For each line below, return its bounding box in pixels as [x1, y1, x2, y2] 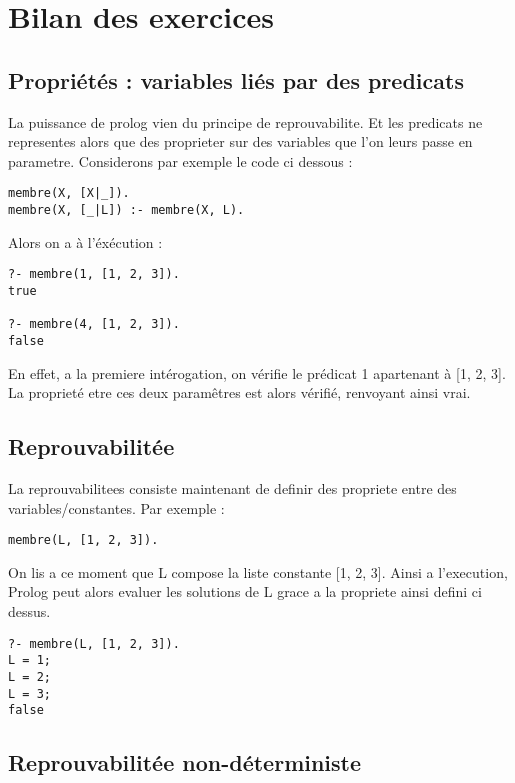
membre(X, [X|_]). [8, 186, 130, 201]
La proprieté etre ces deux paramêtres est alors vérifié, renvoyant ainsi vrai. [8, 382, 471, 403]
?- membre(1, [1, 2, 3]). [8, 267, 180, 282]
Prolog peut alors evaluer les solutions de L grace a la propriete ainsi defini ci [8, 581, 482, 602]
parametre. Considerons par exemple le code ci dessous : [8, 150, 353, 171]
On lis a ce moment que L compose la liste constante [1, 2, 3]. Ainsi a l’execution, [8, 561, 508, 582]
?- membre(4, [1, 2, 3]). [8, 317, 180, 332]
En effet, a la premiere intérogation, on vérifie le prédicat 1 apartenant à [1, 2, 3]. [8, 362, 506, 383]
